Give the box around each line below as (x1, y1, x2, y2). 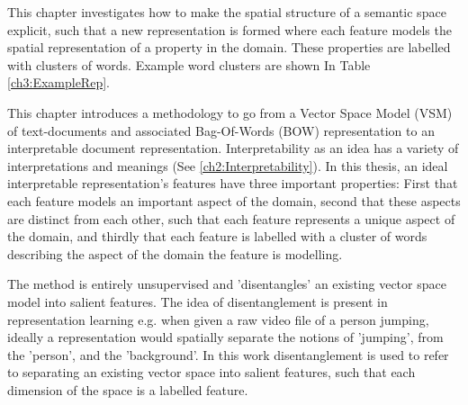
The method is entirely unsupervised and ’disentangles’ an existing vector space (7, 274, 446, 293)
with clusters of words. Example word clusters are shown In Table (7, 55, 371, 74)
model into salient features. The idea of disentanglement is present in (7, 292, 388, 310)
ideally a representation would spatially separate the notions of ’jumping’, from (7, 328, 444, 346)
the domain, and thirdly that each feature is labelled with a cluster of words (7, 227, 427, 246)
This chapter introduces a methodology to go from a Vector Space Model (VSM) (7, 103, 453, 121)
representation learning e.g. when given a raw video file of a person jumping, (7, 310, 429, 328)
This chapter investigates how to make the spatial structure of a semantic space (7, 3, 446, 21)
